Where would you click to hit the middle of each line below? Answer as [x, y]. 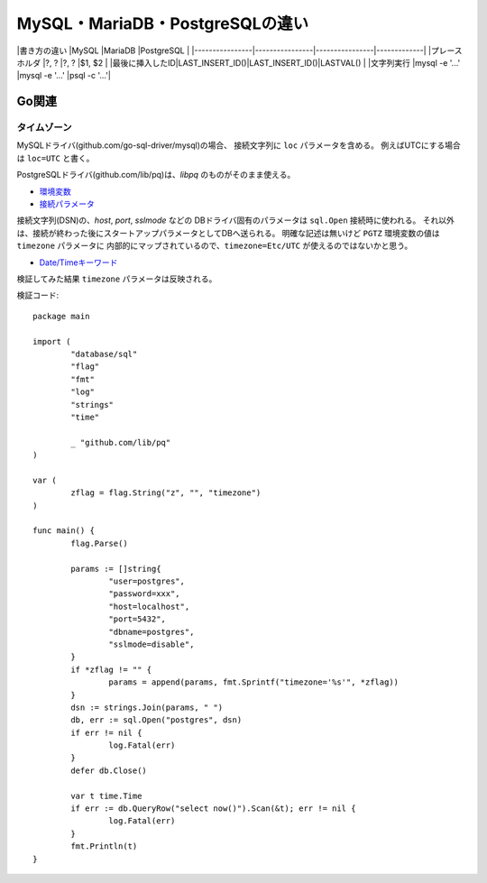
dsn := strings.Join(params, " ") [147, 707]
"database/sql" [104, 354]
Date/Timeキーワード [78, 262]
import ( [52, 341]
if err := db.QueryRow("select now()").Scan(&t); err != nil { [213, 809]
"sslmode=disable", [152, 644]
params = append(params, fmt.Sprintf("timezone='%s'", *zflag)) [254, 682]
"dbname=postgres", [152, 632]
